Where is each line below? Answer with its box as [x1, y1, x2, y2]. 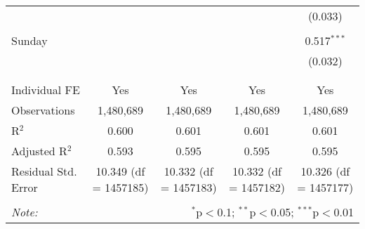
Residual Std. [11, 163, 77, 179]
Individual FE [11, 81, 80, 98]
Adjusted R [11, 143, 67, 159]
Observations [11, 102, 75, 118]
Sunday [11, 32, 48, 48]
